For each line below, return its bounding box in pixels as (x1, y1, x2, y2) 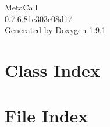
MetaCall (5, 1, 38, 13)
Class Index (5, 58, 100, 82)
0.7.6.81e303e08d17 (5, 12, 72, 24)
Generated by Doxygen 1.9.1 (5, 24, 106, 36)
